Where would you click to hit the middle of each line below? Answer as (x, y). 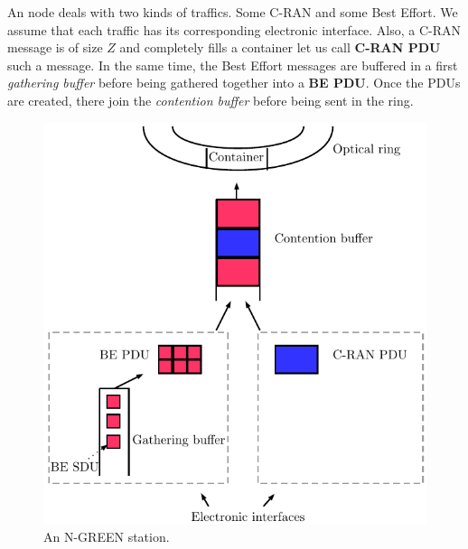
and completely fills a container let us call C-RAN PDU (280, 47)
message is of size (55, 47)
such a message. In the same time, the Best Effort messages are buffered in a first (233, 65)
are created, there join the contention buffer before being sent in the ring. (211, 100)
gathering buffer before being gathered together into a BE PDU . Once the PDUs (234, 83)
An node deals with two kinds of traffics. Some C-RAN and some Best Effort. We (233, 12)
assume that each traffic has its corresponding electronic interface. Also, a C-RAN (234, 29)
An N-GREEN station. (107, 537)
